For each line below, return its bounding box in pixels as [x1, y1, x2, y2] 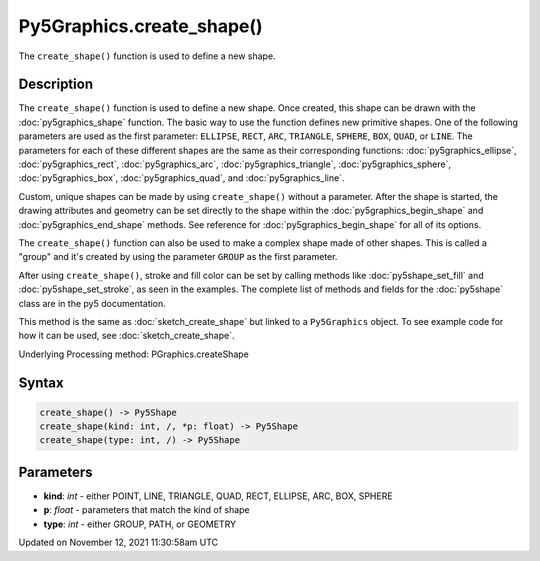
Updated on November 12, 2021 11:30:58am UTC [18, 536, 219, 549]
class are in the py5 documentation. [18, 297, 167, 309]
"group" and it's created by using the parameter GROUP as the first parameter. [18, 251, 338, 263]
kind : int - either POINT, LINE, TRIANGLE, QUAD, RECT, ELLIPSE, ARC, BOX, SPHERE [43, 490, 394, 502]
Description [18, 76, 94, 93]
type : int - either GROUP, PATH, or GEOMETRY [43, 518, 237, 530]
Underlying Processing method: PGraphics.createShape [18, 348, 249, 360]
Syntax [18, 374, 64, 391]
